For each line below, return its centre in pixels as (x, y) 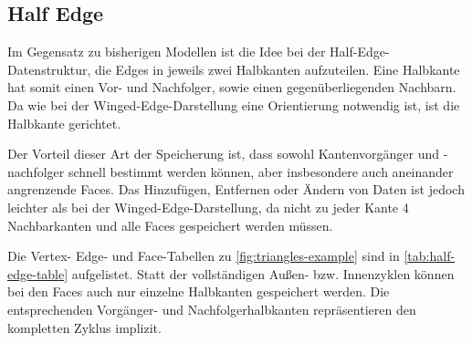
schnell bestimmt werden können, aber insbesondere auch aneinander (261, 171)
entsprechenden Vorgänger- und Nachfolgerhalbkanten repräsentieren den (212, 309)
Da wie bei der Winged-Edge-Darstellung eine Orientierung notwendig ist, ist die (234, 104)
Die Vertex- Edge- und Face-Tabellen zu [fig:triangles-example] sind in (204, 256)
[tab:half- (430, 256)
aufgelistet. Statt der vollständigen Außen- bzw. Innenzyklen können (263, 273)
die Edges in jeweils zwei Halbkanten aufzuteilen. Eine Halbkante (278, 69)
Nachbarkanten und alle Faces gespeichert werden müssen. (170, 225)
